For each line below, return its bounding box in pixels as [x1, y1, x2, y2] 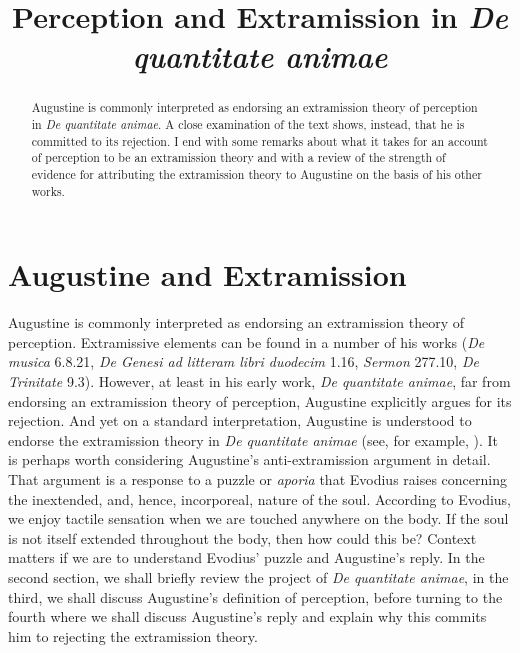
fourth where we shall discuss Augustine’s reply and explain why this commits [8, 606, 487, 627]
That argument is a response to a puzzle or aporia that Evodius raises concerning [8, 468, 507, 489]
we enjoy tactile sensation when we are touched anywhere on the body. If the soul [8, 508, 509, 529]
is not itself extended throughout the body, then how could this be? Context [8, 527, 477, 548]
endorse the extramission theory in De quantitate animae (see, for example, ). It [8, 429, 499, 450]
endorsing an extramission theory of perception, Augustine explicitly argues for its [8, 390, 512, 411]
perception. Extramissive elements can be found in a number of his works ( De [8, 331, 485, 352]
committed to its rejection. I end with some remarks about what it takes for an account [31, 132, 488, 149]
